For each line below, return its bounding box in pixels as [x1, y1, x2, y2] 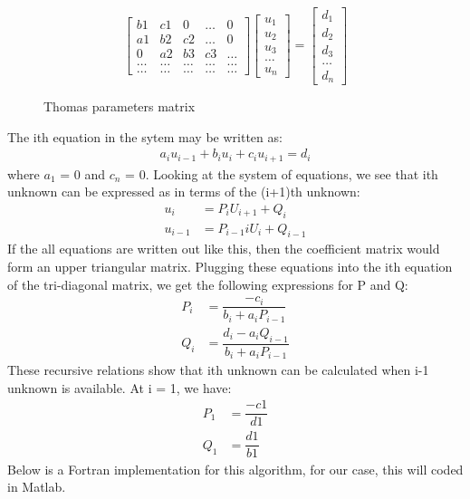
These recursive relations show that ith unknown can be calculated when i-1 [7, 360, 429, 379]
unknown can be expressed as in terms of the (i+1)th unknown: [7, 182, 360, 201]
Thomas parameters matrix [43, 96, 196, 115]
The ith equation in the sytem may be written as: [7, 127, 283, 146]
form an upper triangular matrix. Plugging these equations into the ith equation [7, 257, 453, 276]
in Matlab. [7, 477, 66, 496]
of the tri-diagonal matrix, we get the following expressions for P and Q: [7, 274, 408, 293]
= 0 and [60, 164, 106, 183]
